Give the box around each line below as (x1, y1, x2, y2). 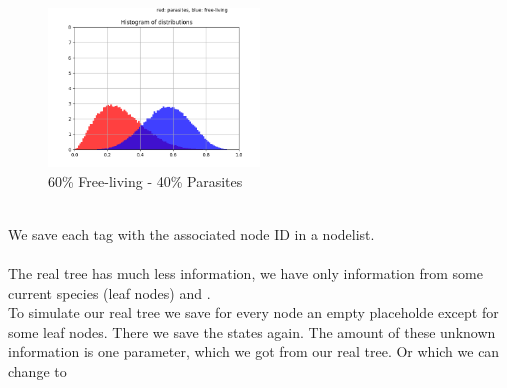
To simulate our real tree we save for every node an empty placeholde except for (8, 302, 499, 323)
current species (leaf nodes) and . (8, 282, 211, 303)
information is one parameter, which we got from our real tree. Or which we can (8, 341, 500, 362)
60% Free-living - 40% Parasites (48, 170, 243, 191)
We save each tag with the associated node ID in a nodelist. (8, 223, 375, 244)
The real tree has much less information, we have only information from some (8, 262, 483, 283)
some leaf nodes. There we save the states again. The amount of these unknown (8, 321, 496, 342)
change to (8, 360, 67, 381)
